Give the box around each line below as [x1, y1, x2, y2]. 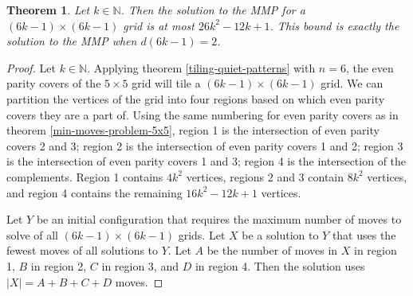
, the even [345, 59, 394, 76]
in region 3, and [101, 257, 179, 274]
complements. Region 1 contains [6, 168, 163, 185]
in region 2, [30, 257, 87, 274]
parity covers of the [6, 75, 101, 92]
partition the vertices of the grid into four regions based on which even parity [6, 90, 385, 107]
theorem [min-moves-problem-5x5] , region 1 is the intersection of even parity [6, 122, 380, 138]
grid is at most [123, 17, 195, 33]
